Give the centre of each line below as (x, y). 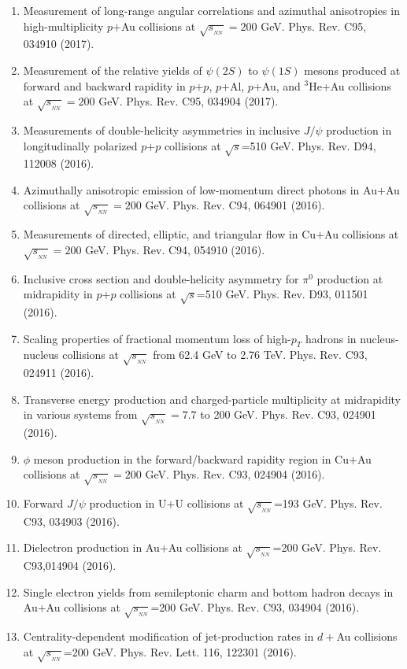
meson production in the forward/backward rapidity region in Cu (191, 458)
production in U (128, 503)
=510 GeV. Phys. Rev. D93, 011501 (282, 294)
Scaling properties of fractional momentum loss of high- (157, 338)
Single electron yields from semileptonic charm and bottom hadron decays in (208, 591)
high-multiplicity (63, 26)
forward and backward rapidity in (104, 85)
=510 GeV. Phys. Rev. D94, (309, 145)
